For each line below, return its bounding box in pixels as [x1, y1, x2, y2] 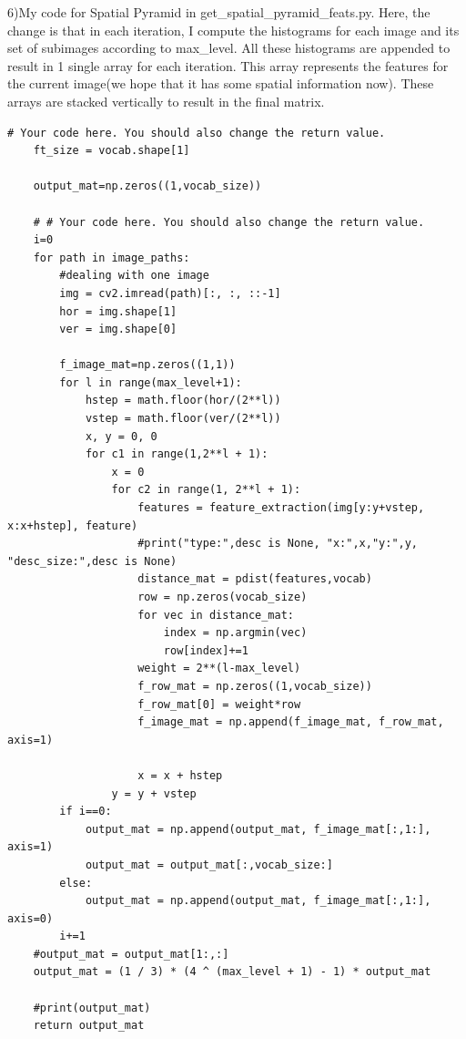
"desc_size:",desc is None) [7, 554, 177, 568]
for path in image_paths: [33, 251, 190, 264]
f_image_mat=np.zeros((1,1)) [59, 358, 236, 372]
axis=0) [7, 911, 54, 925]
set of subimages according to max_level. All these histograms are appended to [7, 38, 451, 57]
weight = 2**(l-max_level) [137, 662, 301, 675]
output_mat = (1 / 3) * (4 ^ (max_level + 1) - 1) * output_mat [33, 965, 431, 979]
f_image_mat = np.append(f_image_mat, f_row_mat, [137, 715, 444, 729]
